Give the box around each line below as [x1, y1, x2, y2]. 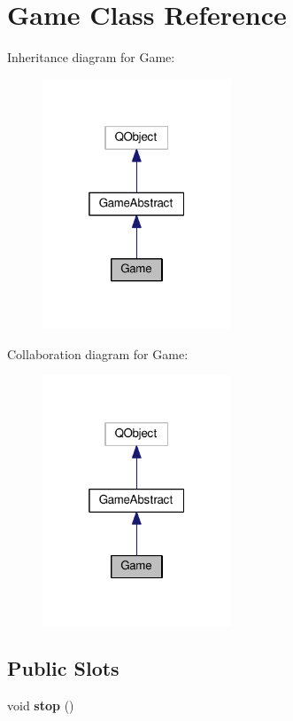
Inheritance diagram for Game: [7, 48, 175, 67]
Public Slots [7, 654, 120, 682]
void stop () [7, 696, 74, 715]
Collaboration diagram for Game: [7, 344, 189, 363]
